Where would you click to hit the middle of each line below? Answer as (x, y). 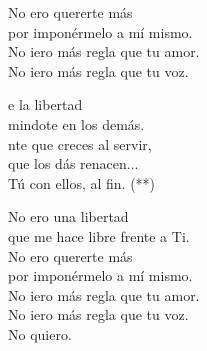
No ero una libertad (68, 216)
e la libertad (45, 104)
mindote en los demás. (76, 123)
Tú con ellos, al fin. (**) (82, 182)
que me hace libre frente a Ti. (99, 235)
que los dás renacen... (73, 163)
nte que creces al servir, (80, 143)
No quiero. (40, 333)
